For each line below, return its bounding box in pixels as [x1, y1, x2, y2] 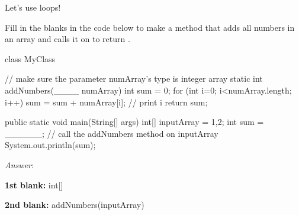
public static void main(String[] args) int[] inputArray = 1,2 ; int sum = [5, 115, 264, 128]
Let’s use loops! [5, 1, 61, 13]
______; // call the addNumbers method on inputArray [5, 127, 218, 139]
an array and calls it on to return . [5, 33, 130, 45]
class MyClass [5, 52, 56, 65]
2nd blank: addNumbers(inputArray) [5, 198, 144, 211]
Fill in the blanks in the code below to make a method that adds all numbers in [5, 21, 295, 33]
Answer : [5, 158, 34, 171]
